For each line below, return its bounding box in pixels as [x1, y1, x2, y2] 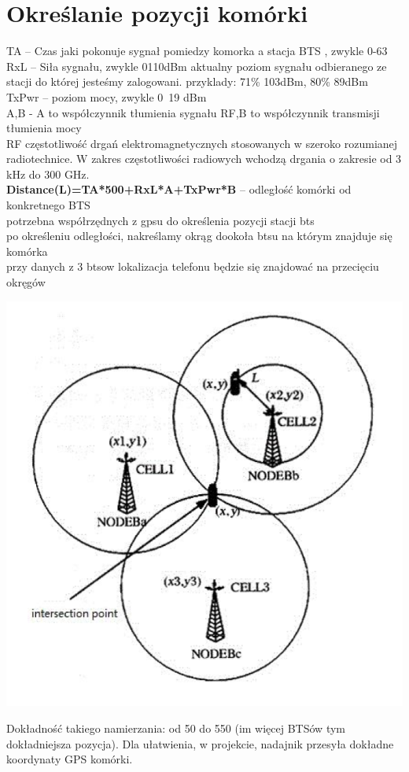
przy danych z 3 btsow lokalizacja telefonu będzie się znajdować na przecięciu [6, 258, 379, 275]
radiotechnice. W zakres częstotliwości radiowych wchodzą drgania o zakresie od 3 [6, 150, 402, 167]
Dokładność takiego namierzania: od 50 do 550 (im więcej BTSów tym [6, 719, 346, 736]
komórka [6, 242, 48, 259]
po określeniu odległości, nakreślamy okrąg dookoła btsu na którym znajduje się [6, 227, 392, 244]
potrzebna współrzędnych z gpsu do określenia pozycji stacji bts [6, 212, 315, 228]
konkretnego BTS [6, 197, 90, 213]
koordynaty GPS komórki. [6, 751, 133, 767]
